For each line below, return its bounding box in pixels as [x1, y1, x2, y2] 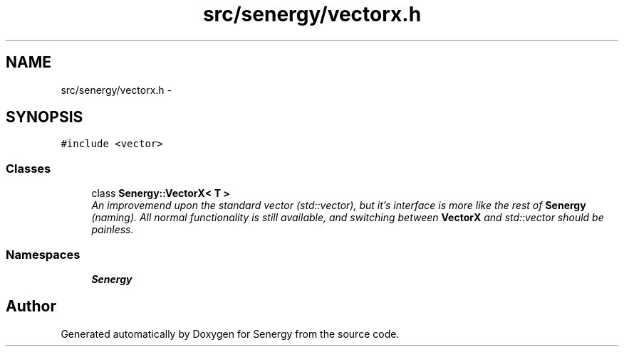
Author [6, 297, 56, 316]
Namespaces [6, 247, 80, 262]
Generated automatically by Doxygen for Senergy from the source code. [61, 327, 400, 340]
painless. [91, 223, 134, 236]
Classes [6, 161, 51, 176]
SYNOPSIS [6, 108, 83, 127]
